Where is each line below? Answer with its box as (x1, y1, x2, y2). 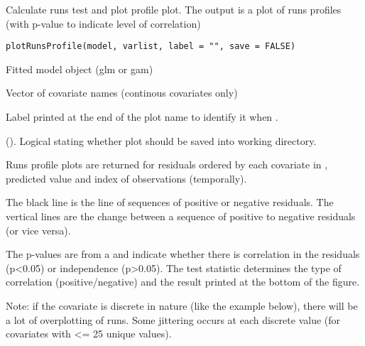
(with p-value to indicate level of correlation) (6, 16, 201, 31)
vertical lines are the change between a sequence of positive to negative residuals (6, 209, 356, 223)
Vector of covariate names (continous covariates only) (6, 85, 238, 100)
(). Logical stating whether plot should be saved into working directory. (6, 133, 317, 148)
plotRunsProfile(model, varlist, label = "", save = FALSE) (6, 41, 296, 52)
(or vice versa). (6, 222, 71, 237)
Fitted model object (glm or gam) (6, 61, 153, 76)
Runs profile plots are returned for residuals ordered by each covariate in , (6, 157, 328, 172)
